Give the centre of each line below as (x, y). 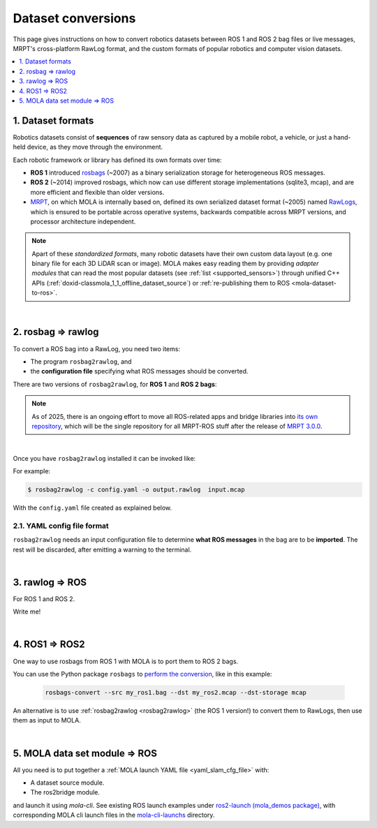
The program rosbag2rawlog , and (81, 361)
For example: (32, 471)
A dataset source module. (67, 783)
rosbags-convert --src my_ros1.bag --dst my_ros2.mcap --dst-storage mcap (176, 692)
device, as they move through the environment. (95, 147)
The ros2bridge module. (65, 792)
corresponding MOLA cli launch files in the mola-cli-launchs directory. (114, 815)
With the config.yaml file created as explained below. (93, 508)
